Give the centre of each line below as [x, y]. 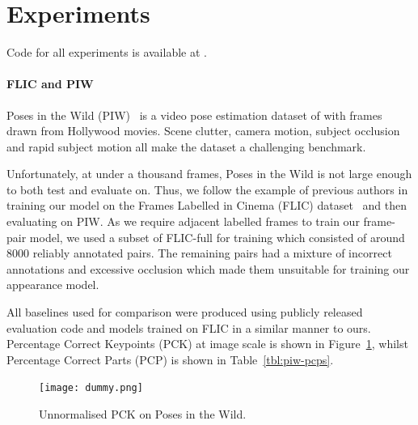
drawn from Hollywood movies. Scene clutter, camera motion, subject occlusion [203, 131]
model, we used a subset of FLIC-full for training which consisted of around [217, 237]
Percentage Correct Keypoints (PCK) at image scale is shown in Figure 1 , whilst [207, 344]
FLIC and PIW [50, 84]
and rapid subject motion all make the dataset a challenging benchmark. [186, 146]
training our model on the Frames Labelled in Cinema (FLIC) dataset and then [207, 205]
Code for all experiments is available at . [107, 52]
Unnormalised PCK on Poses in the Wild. [143, 414]
